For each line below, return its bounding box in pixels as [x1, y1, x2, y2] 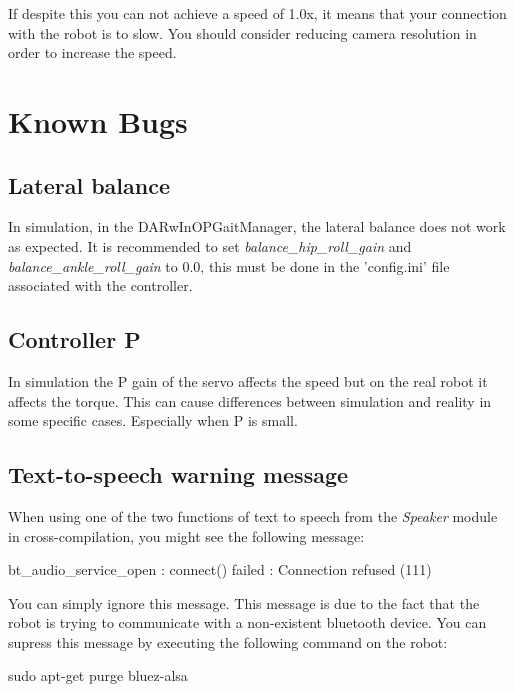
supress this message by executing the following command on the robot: [8, 631, 448, 652]
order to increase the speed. [8, 42, 177, 63]
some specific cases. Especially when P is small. [8, 410, 298, 431]
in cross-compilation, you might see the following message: [8, 525, 365, 546]
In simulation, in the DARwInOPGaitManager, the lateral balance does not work [8, 216, 506, 237]
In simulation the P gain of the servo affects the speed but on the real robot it [8, 370, 488, 391]
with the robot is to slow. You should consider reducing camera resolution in [8, 22, 477, 43]
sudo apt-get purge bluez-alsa [8, 665, 188, 686]
